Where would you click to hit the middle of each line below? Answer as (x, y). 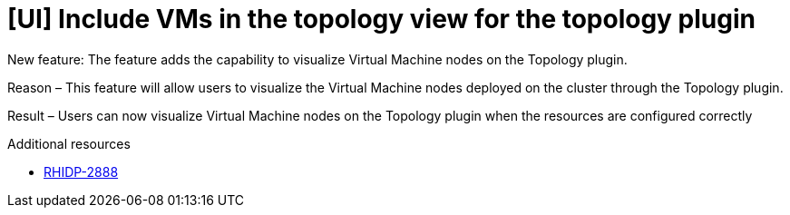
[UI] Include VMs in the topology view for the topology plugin (381, 19)
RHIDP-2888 (81, 171)
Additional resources (69, 143)
